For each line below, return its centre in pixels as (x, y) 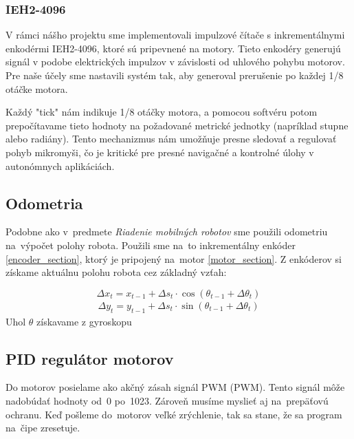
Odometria (44, 203)
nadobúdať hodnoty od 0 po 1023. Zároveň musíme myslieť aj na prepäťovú (167, 400)
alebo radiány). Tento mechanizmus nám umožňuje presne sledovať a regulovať (171, 139)
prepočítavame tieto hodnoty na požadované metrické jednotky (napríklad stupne (177, 125)
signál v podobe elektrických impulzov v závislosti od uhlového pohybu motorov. (175, 62)
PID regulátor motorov (90, 358)
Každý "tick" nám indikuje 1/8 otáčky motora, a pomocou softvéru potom (162, 112)
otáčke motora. (37, 88)
